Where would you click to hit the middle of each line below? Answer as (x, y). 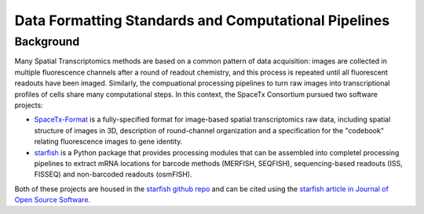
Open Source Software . (52, 200)
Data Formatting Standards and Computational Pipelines (202, 20)
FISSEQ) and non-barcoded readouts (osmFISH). (113, 174)
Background (47, 42)
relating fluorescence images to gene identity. (108, 142)
